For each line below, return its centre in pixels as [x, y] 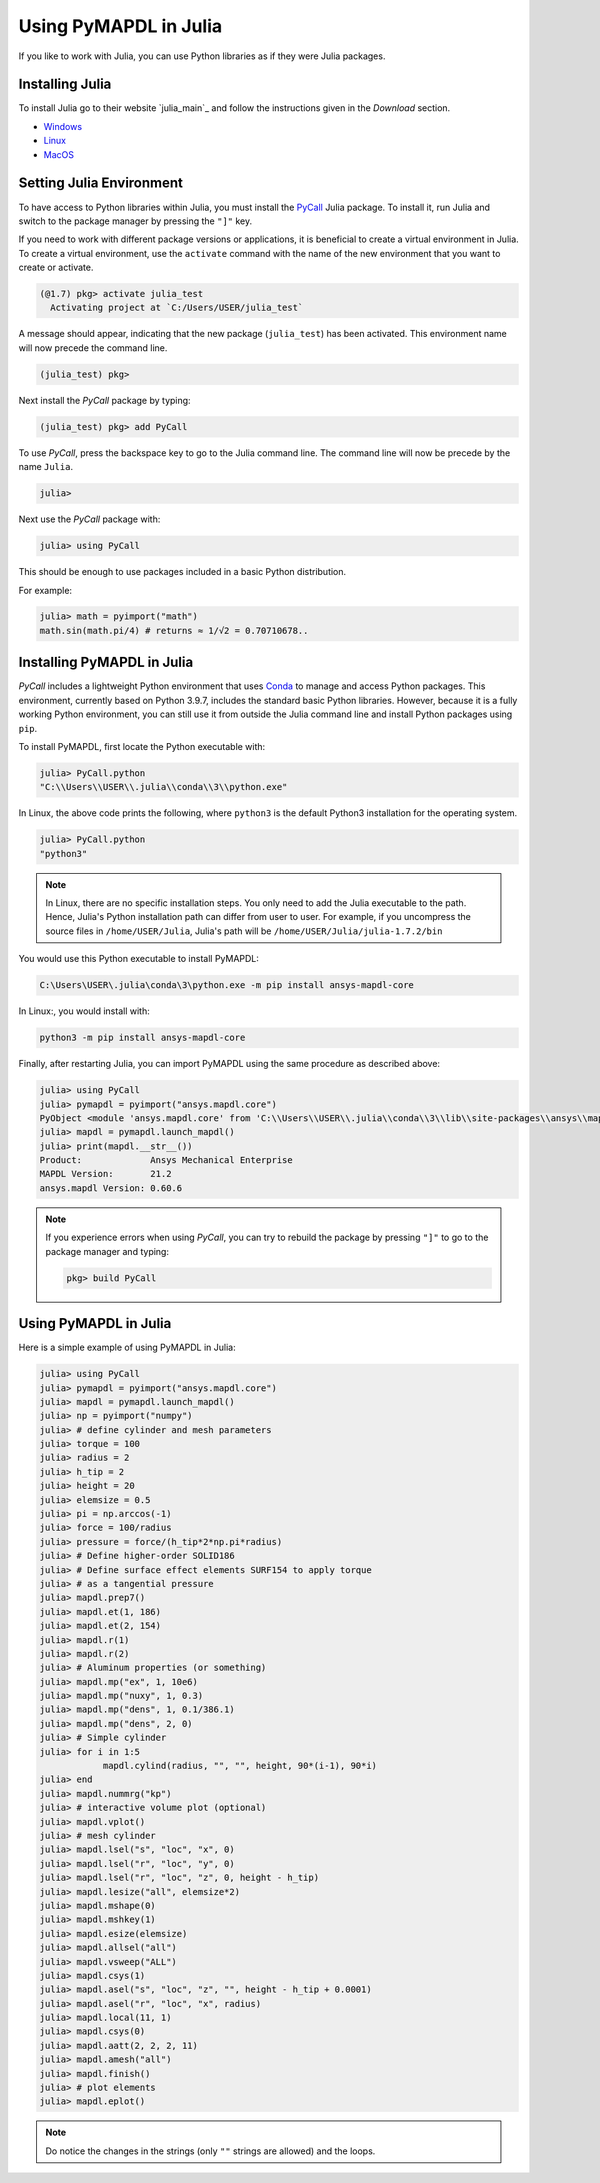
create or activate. [56, 267]
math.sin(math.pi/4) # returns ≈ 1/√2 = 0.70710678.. [174, 630]
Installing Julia [65, 84]
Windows [63, 126]
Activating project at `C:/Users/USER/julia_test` [177, 308]
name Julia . [46, 467]
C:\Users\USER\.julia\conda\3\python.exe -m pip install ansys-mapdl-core [227, 985]
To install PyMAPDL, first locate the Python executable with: [142, 746]
